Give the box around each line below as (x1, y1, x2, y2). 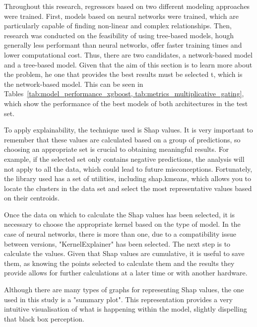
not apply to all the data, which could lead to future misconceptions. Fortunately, (4, 163, 253, 174)
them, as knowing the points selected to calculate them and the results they (4, 258, 235, 268)
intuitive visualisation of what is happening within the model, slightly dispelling (4, 304, 247, 314)
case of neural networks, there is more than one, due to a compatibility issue (4, 229, 236, 239)
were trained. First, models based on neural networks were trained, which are (4, 10, 239, 21)
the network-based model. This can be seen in (4, 78, 143, 89)
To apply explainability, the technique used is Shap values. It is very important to (4, 125, 253, 135)
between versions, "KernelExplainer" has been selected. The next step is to (4, 238, 231, 249)
